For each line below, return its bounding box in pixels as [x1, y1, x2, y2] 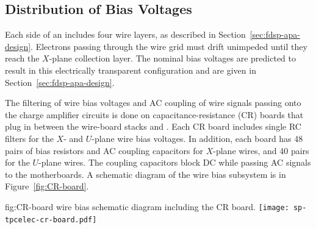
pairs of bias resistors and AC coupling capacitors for [5, 144, 203, 157]
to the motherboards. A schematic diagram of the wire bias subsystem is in [5, 167, 286, 180]
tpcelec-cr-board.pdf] [5, 215, 97, 224]
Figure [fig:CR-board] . [5, 180, 89, 192]
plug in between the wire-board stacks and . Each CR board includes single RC [5, 120, 301, 133]
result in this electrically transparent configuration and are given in [5, 63, 256, 76]
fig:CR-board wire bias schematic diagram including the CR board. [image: [5, 200, 289, 213]
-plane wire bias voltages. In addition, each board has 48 [92, 132, 303, 144]
